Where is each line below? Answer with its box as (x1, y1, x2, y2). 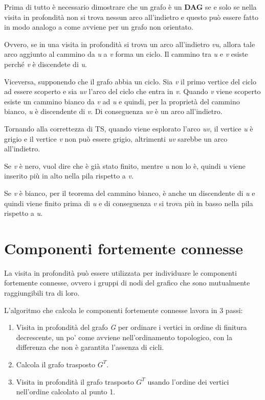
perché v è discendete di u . (4, 58, 87, 69)
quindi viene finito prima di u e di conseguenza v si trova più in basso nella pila (4, 197, 253, 208)
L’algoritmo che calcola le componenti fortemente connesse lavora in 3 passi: (4, 304, 243, 315)
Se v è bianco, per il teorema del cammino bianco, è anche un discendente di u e (4, 187, 255, 198)
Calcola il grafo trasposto (16, 359, 96, 369)
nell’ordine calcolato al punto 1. (16, 386, 116, 397)
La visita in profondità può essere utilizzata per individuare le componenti (4, 267, 237, 278)
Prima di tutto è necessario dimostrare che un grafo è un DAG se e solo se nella (4, 2, 257, 12)
